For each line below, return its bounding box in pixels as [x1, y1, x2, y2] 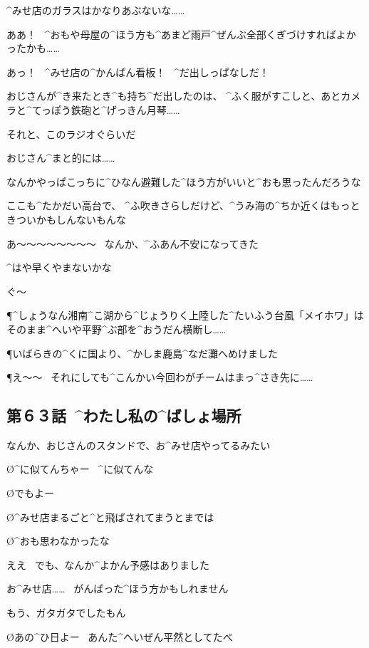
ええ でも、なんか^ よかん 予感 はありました [6, 557, 210, 572]
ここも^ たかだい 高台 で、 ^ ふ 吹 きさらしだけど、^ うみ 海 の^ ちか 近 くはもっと [6, 198, 360, 213]
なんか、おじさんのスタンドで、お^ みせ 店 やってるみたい [6, 437, 271, 452]
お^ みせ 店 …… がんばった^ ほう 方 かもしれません [6, 581, 229, 596]
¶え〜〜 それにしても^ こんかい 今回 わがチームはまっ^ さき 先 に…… [6, 370, 313, 385]
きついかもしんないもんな [6, 211, 126, 226]
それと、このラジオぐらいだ [6, 126, 136, 141]
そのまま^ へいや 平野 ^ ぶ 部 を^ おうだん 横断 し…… [6, 321, 227, 336]
